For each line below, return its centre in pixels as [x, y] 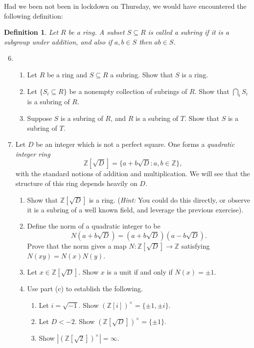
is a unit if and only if [140, 272]
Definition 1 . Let [31, 32]
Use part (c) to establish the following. [85, 289]
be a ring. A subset [96, 32]
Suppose [39, 118]
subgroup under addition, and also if [58, 41]
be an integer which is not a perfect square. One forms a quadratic [135, 144]
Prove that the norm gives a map [77, 245]
